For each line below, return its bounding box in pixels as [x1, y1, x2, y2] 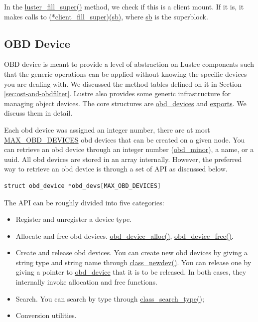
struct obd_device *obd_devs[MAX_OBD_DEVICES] [4, 182, 161, 189]
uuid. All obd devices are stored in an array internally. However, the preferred [4, 154, 242, 164]
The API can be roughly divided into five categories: [4, 197, 164, 207]
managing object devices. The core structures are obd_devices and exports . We [4, 98, 247, 108]
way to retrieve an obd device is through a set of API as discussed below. [4, 163, 228, 174]
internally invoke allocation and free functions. [15, 277, 157, 287]
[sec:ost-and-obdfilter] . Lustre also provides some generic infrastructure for [4, 88, 231, 99]
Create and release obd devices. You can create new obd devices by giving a [15, 247, 248, 258]
